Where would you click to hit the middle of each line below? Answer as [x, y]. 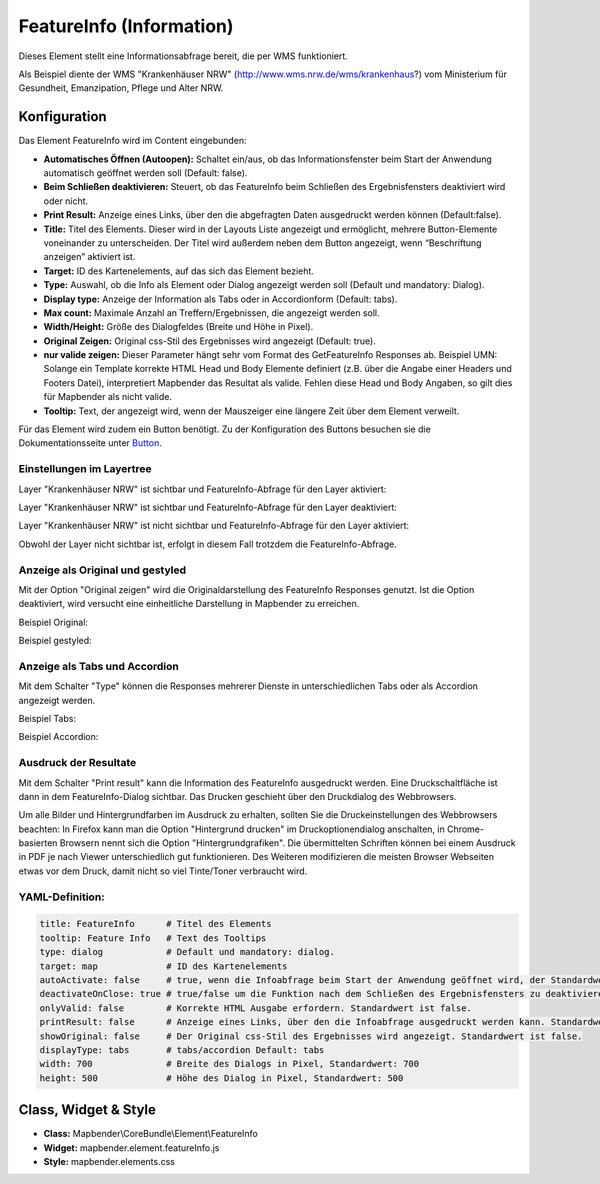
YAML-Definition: [61, 897]
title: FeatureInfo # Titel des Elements [155, 924]
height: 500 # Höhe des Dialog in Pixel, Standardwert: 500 [221, 1078]
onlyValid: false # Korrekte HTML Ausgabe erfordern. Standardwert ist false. [255, 1008]
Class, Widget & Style [87, 1110]
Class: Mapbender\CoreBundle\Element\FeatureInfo [151, 1134]
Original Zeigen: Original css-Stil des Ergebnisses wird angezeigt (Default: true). [210, 341]
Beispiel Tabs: [47, 718]
